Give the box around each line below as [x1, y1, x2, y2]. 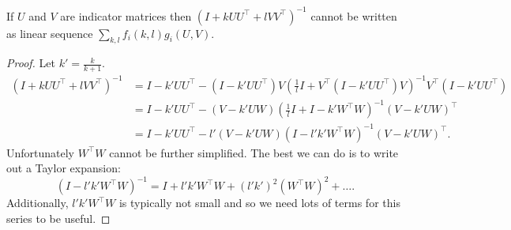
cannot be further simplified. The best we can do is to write [109, 144, 399, 160]
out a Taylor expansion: [6, 160, 121, 176]
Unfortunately [6, 144, 75, 160]
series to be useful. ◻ [6, 210, 111, 226]
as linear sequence [6, 25, 93, 41]
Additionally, [6, 194, 69, 211]
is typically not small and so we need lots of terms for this [118, 194, 400, 211]
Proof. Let [6, 55, 55, 71]
